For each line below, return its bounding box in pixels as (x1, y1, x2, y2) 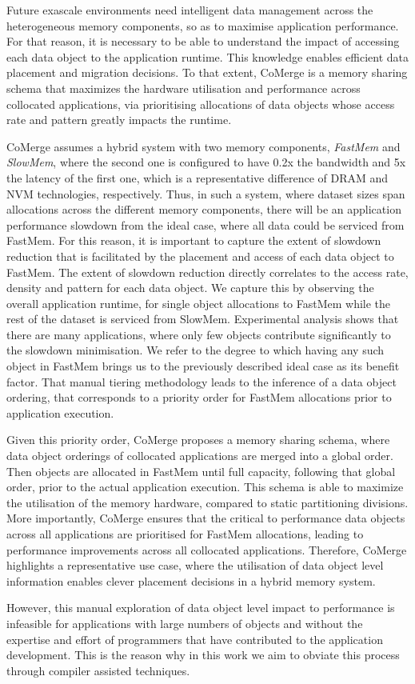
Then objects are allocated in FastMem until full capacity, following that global (6, 462, 396, 479)
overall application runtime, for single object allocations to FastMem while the (6, 294, 391, 311)
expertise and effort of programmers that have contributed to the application (6, 630, 383, 647)
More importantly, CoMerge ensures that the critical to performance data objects (6, 510, 405, 526)
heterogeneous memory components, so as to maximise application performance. (6, 17, 399, 34)
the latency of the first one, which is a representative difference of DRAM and (6, 169, 389, 186)
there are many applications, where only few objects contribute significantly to (6, 326, 391, 342)
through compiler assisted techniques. (6, 662, 190, 678)
